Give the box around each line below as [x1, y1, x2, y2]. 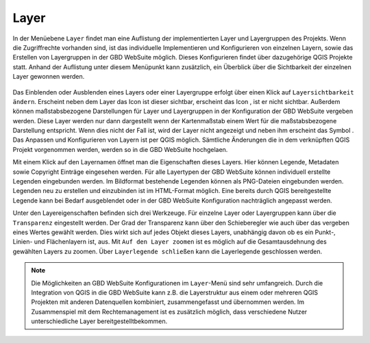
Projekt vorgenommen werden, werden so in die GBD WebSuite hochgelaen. [12, 145, 228, 153]
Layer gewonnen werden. [12, 73, 85, 81]
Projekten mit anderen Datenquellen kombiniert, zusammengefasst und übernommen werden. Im [31, 298, 305, 306]
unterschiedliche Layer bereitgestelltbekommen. [31, 317, 168, 325]
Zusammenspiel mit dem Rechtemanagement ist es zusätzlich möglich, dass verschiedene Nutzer [31, 307, 308, 316]
